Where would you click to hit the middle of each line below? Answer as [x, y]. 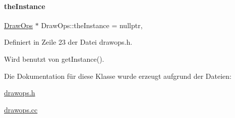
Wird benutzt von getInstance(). [54, 58]
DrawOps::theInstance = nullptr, [92, 25]
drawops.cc [21, 109]
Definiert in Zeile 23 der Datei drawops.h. [68, 42]
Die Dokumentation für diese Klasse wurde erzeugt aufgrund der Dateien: [118, 76]
